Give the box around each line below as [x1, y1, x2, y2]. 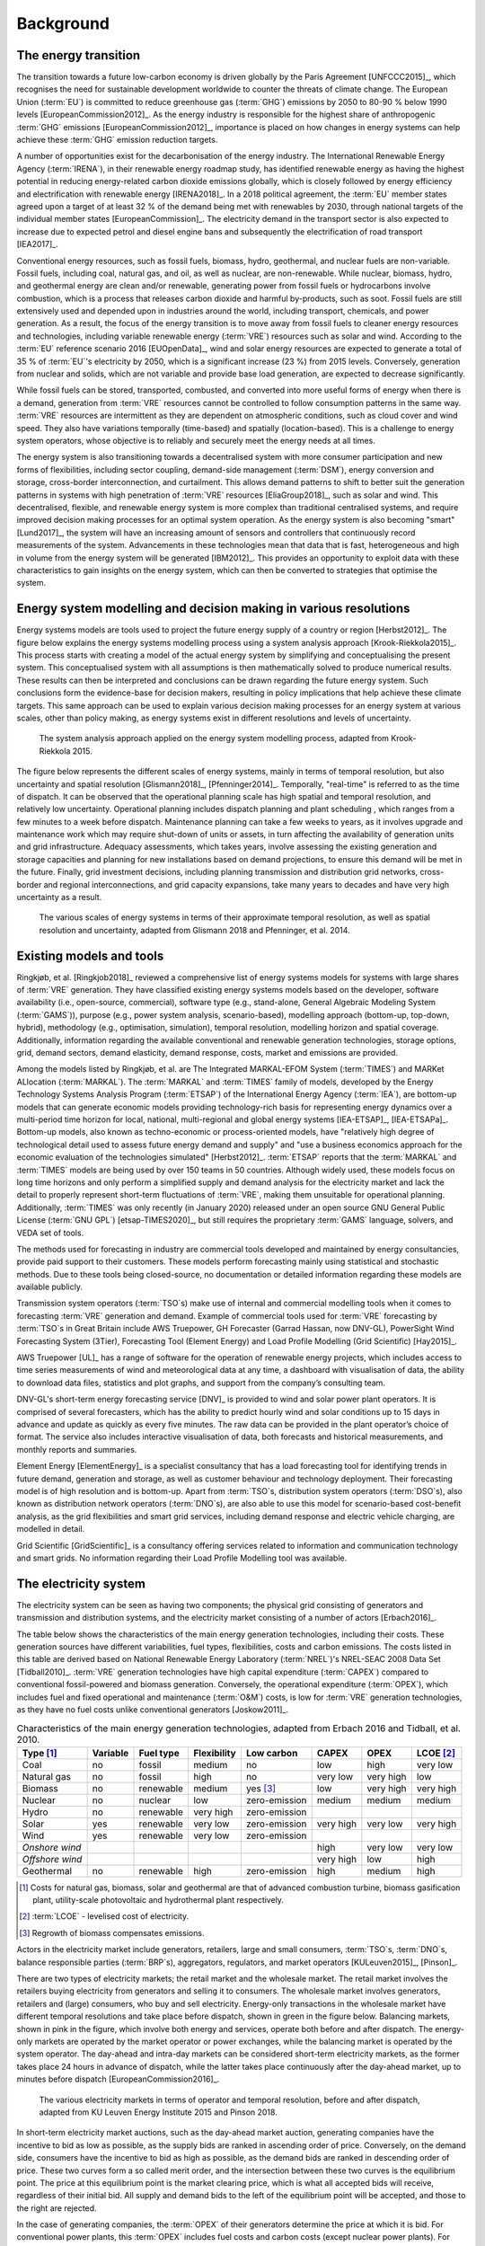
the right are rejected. [16, 2202, 98, 2214]
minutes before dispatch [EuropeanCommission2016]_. [16, 2074, 220, 2084]
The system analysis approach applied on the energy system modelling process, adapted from [39, 733, 390, 744]
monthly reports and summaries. [16, 1444, 137, 1455]
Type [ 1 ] [22, 1746, 57, 1759]
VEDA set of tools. [16, 1227, 84, 1238]
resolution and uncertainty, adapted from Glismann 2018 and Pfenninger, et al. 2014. [39, 924, 350, 935]
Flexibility [193, 1746, 237, 1759]
